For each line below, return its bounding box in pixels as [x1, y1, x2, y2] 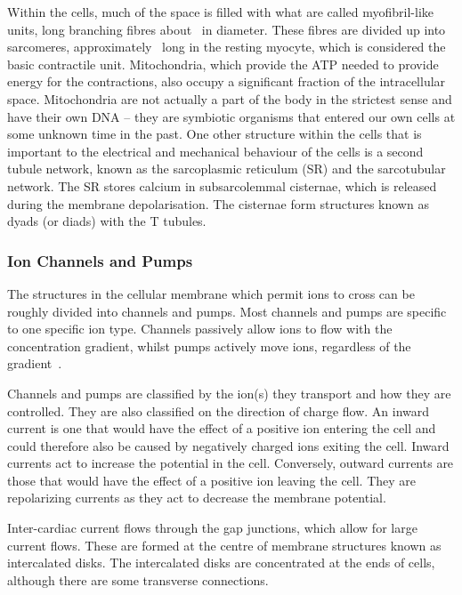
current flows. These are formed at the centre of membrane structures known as [7, 535, 442, 554]
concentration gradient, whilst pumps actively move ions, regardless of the [7, 336, 411, 355]
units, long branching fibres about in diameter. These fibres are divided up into [7, 20, 446, 38]
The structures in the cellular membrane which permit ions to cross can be [7, 284, 415, 302]
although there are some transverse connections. [7, 570, 269, 589]
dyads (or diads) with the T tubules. [7, 212, 207, 230]
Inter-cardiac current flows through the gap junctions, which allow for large [7, 519, 417, 537]
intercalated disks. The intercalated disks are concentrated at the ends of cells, [7, 553, 435, 572]
